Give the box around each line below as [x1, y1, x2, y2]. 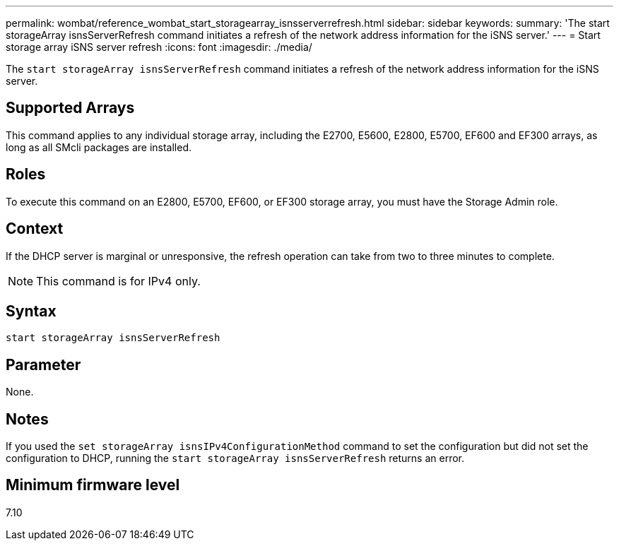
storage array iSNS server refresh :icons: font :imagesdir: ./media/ [6, 41, 312, 53]
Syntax [6, 302, 57, 320]
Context [6, 220, 64, 238]
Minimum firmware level [6, 476, 180, 494]
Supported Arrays [6, 99, 135, 117]
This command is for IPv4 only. [36, 273, 201, 288]
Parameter [6, 355, 81, 374]
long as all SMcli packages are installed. [6, 141, 191, 153]
